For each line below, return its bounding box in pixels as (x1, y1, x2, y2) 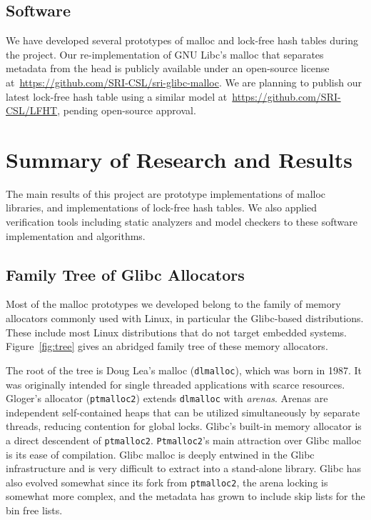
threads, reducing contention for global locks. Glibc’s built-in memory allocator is (6, 419, 362, 434)
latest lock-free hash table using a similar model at (6, 89, 228, 104)
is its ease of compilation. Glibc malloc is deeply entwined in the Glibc (6, 446, 315, 461)
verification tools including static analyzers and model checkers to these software (6, 214, 357, 229)
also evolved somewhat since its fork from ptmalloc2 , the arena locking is (6, 474, 328, 489)
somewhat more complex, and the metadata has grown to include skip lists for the (6, 489, 365, 504)
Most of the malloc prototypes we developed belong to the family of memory (6, 296, 341, 311)
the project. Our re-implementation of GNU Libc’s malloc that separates (6, 46, 324, 61)
